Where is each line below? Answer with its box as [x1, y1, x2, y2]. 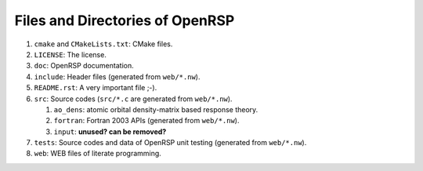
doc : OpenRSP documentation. [34, 61, 134, 71]
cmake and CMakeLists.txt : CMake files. [34, 39, 173, 49]
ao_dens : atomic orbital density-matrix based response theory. [53, 104, 258, 114]
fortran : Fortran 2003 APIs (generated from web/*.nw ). [53, 116, 240, 126]
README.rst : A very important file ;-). [34, 83, 157, 93]
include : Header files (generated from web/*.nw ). [34, 71, 201, 82]
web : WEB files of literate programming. [34, 149, 162, 158]
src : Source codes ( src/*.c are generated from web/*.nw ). [34, 94, 233, 104]
